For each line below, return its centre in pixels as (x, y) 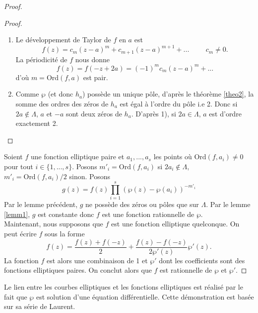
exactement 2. (37, 123)
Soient (13, 156)
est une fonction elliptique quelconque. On (175, 224)
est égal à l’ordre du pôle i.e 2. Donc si (179, 104)
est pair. (96, 77)
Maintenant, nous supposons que (54, 224)
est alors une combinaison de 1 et (97, 260)
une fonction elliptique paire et (77, 156)
